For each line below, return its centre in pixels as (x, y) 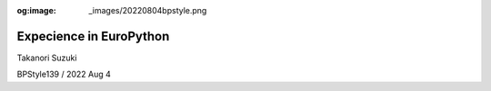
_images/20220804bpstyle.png (148, 10)
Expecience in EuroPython (93, 36)
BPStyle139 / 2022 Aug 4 (64, 74)
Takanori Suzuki (47, 58)
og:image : (36, 10)
